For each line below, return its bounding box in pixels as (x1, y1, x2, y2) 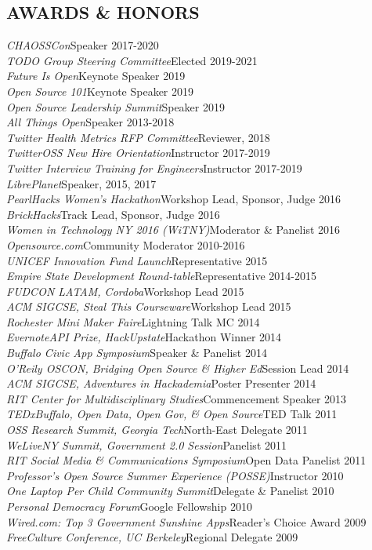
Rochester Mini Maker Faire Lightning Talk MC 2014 (6, 313, 260, 330)
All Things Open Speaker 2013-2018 (6, 114, 175, 130)
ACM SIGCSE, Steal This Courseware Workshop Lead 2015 (6, 298, 291, 315)
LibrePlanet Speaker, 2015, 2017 (6, 175, 157, 191)
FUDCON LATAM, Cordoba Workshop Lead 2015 (6, 282, 244, 299)
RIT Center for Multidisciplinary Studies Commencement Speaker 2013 (6, 390, 347, 406)
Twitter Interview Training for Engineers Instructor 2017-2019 (6, 159, 302, 176)
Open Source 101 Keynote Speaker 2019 (6, 82, 194, 99)
